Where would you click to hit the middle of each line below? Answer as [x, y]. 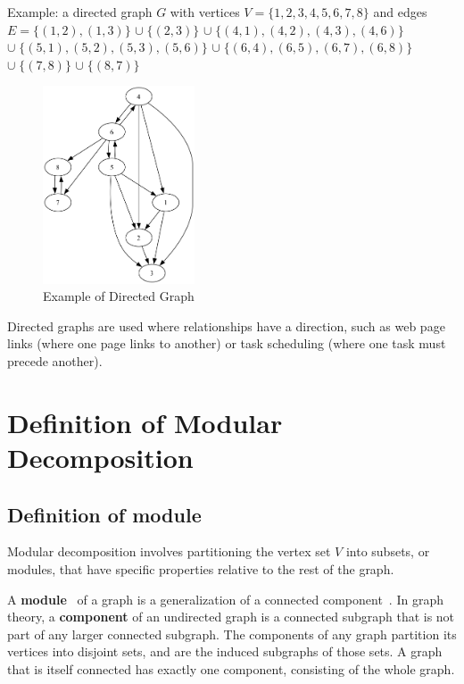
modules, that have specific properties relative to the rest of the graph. [201, 569]
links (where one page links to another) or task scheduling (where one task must [227, 343]
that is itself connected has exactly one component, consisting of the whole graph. [231, 669]
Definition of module [104, 514]
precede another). [55, 361]
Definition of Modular [145, 422]
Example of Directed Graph [119, 296]
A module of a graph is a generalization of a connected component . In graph [225, 599]
